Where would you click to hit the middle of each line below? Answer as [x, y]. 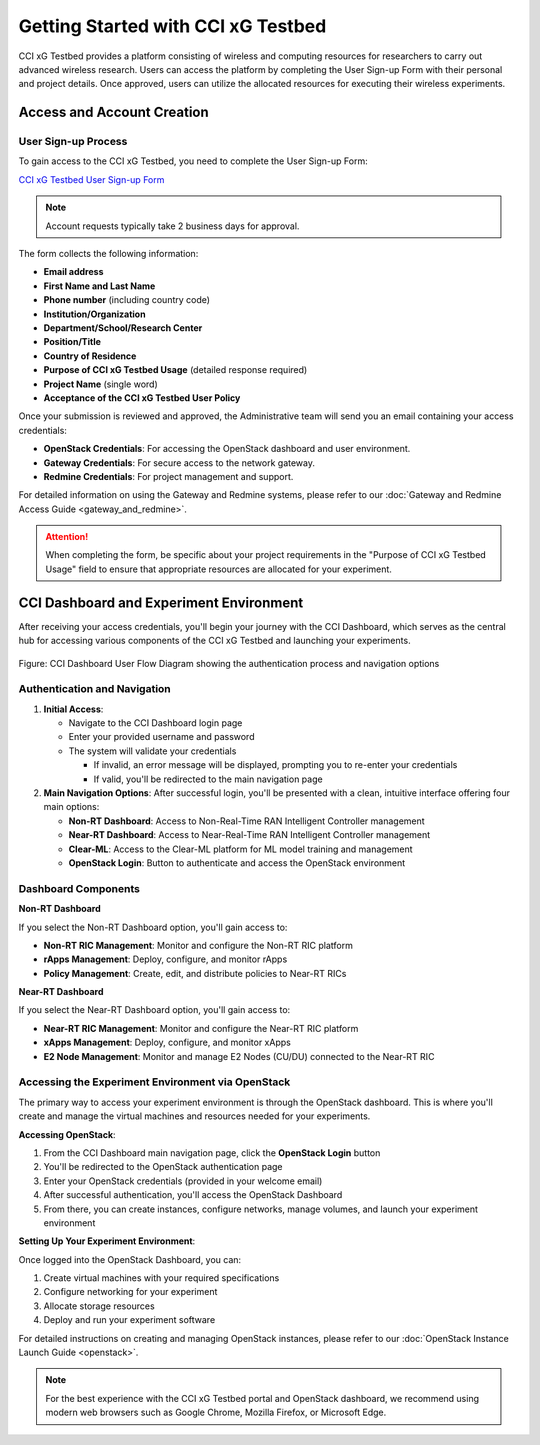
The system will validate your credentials [152, 751]
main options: [71, 807]
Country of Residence [90, 356]
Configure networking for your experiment [130, 1292]
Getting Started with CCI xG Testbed [172, 26]
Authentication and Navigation [95, 689]
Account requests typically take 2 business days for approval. [172, 226]
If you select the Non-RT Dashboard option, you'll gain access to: [153, 927]
